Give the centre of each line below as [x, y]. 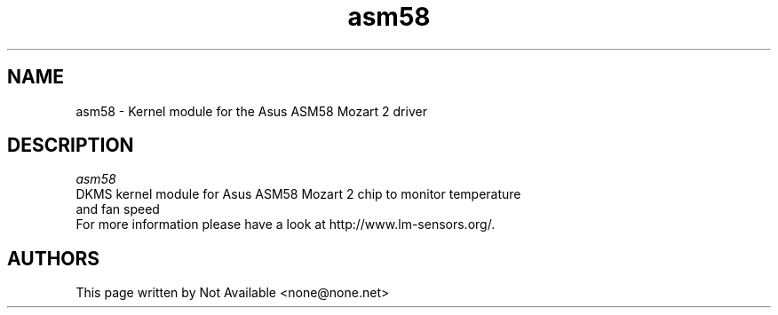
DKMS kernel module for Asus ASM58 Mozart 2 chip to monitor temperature [298, 194]
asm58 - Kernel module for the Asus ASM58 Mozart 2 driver [251, 111]
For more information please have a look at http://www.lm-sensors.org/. [286, 224]
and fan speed [118, 209]
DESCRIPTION [71, 146]
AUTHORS [54, 258]
